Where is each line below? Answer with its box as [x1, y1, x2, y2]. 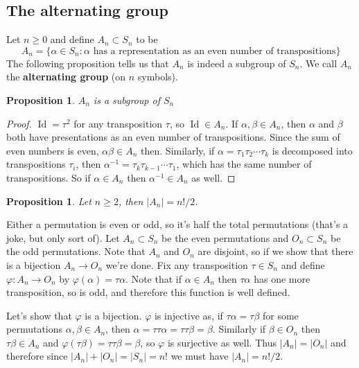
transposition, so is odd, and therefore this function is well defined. [6, 285, 290, 299]
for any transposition [73, 116, 163, 130]
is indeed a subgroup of [187, 55, 286, 70]
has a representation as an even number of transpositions [93, 46, 336, 56]
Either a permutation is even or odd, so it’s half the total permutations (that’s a [6, 217, 349, 231]
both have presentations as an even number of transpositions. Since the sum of [6, 130, 340, 144]
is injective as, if [154, 308, 223, 322]
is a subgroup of [93, 92, 160, 107]
